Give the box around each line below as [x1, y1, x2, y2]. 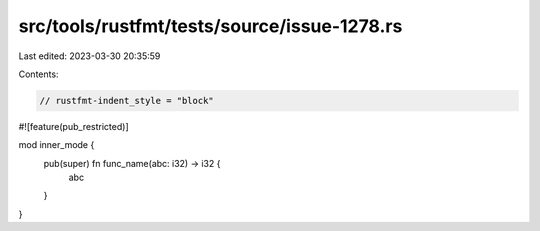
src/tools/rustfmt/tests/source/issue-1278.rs [18, 15, 403, 37]
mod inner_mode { [18, 139, 95, 151]
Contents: [18, 68, 59, 80]
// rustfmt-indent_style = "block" [39, 95, 214, 106]
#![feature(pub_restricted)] [18, 120, 129, 132]
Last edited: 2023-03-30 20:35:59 [18, 50, 161, 62]
